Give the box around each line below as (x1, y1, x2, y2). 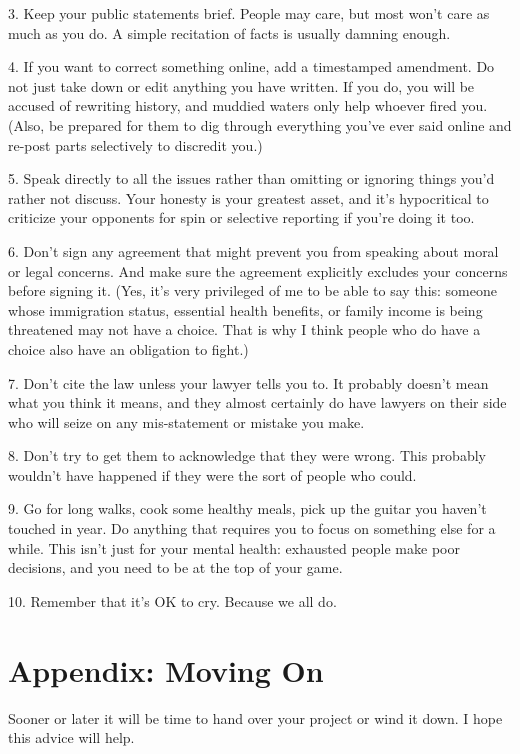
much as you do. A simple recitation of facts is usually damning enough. (8, 22, 451, 43)
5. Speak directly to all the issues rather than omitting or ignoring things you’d (8, 168, 495, 189)
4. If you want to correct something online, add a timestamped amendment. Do (8, 56, 495, 77)
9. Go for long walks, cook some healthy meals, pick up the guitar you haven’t (8, 498, 487, 519)
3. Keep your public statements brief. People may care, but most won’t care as (8, 3, 490, 23)
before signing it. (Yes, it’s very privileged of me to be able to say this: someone (8, 280, 497, 301)
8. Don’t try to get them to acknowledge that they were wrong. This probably (8, 445, 486, 466)
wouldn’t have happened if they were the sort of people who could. (8, 464, 417, 485)
